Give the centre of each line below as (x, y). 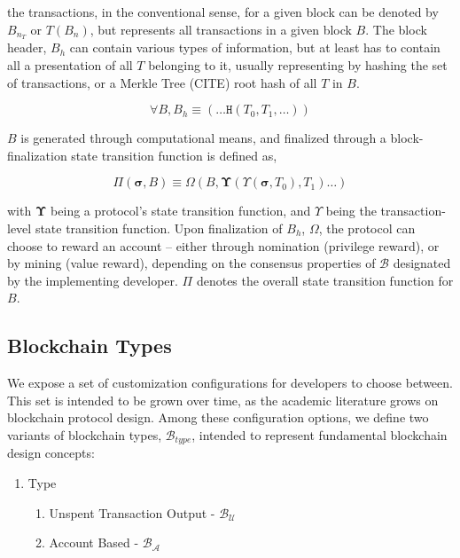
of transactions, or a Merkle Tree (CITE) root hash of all (162, 82)
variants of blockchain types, (85, 434)
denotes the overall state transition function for (325, 280)
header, (27, 47)
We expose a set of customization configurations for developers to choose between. (230, 383)
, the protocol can (367, 228)
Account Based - (94, 542)
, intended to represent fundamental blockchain (320, 434)
